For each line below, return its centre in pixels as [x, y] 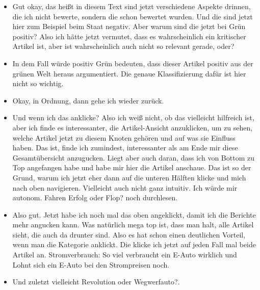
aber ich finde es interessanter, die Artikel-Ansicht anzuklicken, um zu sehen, [133, 127]
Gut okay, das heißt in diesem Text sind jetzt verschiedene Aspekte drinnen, [132, 6]
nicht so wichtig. [38, 83]
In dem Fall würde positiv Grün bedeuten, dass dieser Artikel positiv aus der [133, 63]
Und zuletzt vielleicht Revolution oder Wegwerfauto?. [96, 282]
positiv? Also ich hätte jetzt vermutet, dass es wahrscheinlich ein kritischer [129, 36]
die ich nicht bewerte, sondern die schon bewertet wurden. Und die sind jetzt [133, 16]
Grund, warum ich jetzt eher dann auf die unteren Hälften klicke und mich [129, 177]
